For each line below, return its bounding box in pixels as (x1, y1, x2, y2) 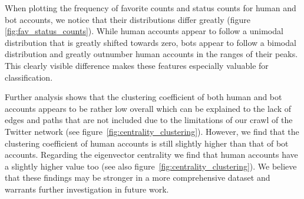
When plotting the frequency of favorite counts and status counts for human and (5, 2, 296, 14)
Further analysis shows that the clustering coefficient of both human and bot (5, 91, 282, 103)
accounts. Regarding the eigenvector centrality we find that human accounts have (5, 148, 298, 161)
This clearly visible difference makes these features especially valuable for (5, 59, 269, 71)
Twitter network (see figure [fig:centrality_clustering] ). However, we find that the (5, 125, 299, 137)
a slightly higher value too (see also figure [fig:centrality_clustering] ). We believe (5, 160, 297, 172)
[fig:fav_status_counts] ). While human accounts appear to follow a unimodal (5, 25, 283, 37)
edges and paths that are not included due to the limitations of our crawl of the (5, 114, 293, 126)
